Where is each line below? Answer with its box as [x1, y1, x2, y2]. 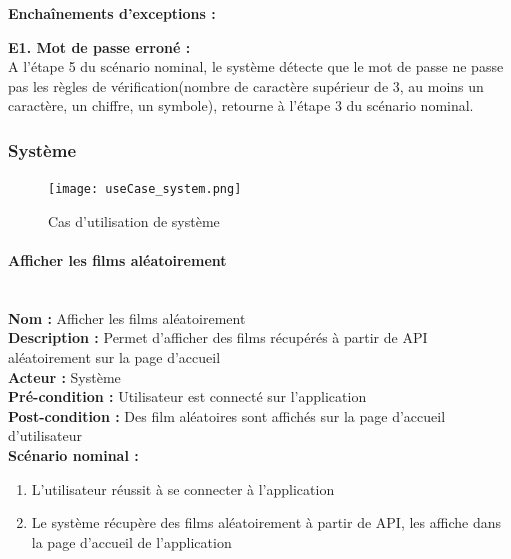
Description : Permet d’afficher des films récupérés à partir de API [8, 327, 428, 348]
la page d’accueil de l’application [31, 531, 232, 552]
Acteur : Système [8, 366, 121, 387]
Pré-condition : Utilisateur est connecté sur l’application [8, 386, 367, 407]
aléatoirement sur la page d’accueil [8, 347, 221, 368]
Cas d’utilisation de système [48, 210, 220, 231]
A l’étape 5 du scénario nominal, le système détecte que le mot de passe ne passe [8, 56, 504, 77]
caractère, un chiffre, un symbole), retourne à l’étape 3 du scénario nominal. [8, 95, 474, 116]
